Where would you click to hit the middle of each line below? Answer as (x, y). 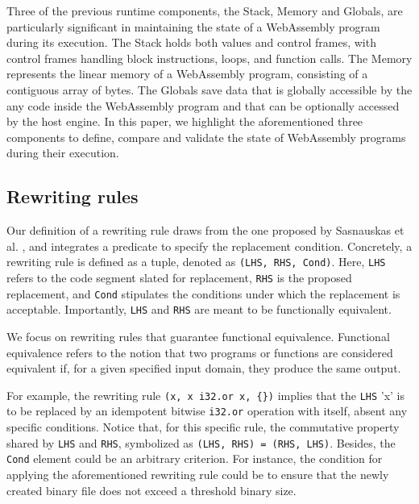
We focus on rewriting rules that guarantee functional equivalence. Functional (198, 336)
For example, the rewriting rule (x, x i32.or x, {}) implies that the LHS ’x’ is (206, 395)
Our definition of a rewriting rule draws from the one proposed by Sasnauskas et (205, 230)
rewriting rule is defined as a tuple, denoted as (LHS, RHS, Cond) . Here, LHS (196, 262)
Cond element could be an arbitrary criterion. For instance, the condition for (195, 458)
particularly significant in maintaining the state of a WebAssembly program (193, 26)
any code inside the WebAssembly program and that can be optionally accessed (203, 105)
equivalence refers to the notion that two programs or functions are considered (200, 352)
